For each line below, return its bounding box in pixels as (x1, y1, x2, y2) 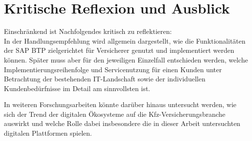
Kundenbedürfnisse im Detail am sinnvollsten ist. (4, 83, 151, 93)
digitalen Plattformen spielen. (4, 128, 92, 138)
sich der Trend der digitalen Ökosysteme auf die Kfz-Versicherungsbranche (4, 109, 226, 119)
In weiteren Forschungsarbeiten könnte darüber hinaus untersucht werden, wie (4, 99, 236, 110)
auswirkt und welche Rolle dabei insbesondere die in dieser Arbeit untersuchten (4, 118, 240, 128)
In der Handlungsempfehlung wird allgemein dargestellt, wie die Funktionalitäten (4, 35, 246, 46)
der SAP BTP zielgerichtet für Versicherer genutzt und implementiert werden (4, 45, 235, 55)
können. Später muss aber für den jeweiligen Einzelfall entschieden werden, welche (4, 54, 248, 64)
